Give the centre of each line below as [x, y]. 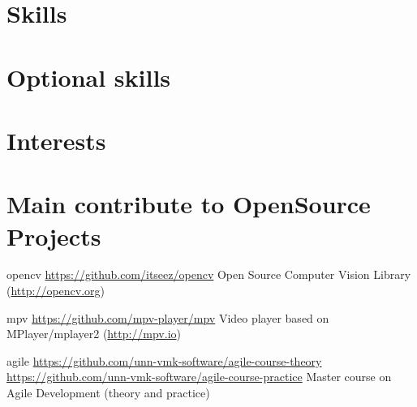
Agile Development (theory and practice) [108, 392]
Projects [54, 236]
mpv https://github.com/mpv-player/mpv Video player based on [168, 317]
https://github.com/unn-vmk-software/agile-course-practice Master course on [199, 377]
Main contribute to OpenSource [189, 204]
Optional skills [89, 77]
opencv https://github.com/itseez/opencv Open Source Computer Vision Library [209, 274]
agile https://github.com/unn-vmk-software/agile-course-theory [164, 360]
